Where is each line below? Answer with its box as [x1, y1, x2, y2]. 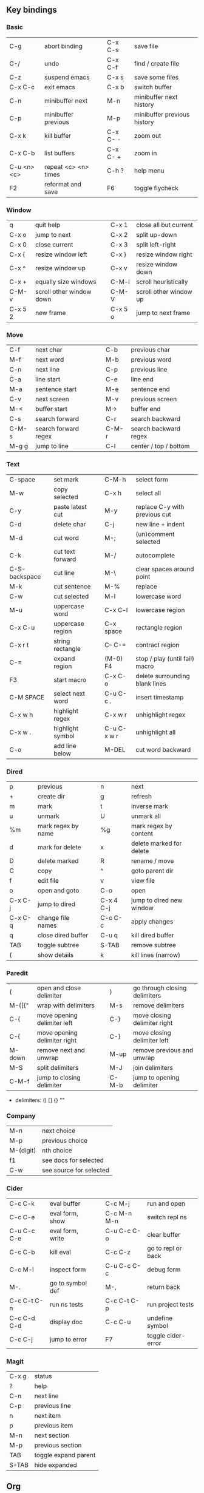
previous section [34, 1441, 82, 1450]
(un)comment [135, 529, 175, 538]
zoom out [134, 131, 161, 140]
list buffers [44, 149, 75, 157]
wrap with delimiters [36, 1001, 95, 1010]
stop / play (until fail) [135, 654, 194, 662]
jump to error [49, 1335, 87, 1344]
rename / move [131, 856, 174, 865]
